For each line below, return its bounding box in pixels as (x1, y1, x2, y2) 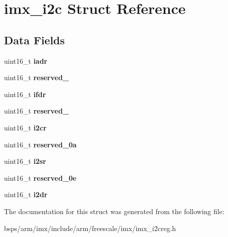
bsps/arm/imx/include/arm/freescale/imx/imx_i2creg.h (4, 223, 176, 233)
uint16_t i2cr (4, 122, 47, 132)
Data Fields (4, 32, 65, 47)
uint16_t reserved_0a (4, 139, 77, 149)
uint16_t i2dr (4, 189, 48, 200)
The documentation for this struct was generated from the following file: (4, 206, 225, 216)
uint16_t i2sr (4, 156, 46, 166)
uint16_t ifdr (4, 89, 46, 99)
